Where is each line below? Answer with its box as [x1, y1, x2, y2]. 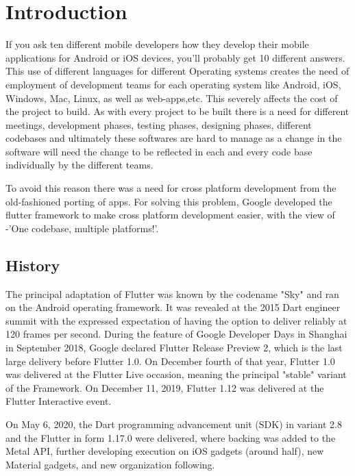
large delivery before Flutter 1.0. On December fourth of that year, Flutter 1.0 [5, 353, 335, 368]
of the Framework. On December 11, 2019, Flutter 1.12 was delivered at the [5, 380, 324, 394]
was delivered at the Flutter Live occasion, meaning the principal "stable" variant [5, 367, 347, 381]
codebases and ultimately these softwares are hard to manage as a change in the [5, 131, 342, 145]
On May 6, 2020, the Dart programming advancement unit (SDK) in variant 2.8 [5, 416, 342, 431]
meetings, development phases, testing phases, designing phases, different [5, 117, 312, 131]
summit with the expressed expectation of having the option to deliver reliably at [5, 313, 347, 327]
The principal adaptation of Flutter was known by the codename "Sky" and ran [5, 286, 339, 301]
